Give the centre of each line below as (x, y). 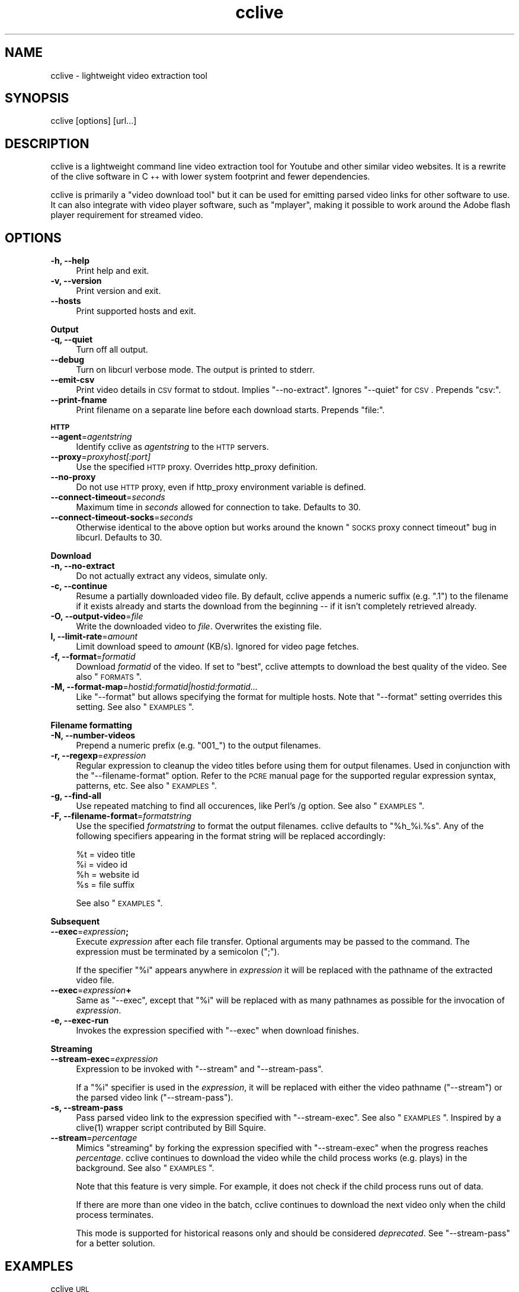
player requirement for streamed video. (127, 215)
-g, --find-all (76, 796)
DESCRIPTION (47, 143)
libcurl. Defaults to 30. (119, 538)
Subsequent (75, 922)
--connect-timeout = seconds (108, 497)
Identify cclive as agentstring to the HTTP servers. (172, 447)
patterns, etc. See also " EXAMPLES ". (146, 786)
